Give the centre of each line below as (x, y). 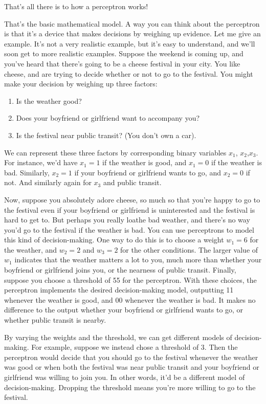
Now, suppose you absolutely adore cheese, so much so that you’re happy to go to (132, 199)
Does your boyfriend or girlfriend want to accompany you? (108, 118)
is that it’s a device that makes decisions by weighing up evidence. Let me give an (132, 33)
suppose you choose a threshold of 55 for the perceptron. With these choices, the (130, 279)
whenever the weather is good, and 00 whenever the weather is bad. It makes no (130, 299)
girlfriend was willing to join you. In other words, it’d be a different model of (125, 377)
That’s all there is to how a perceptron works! (76, 6)
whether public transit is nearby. (55, 320)
